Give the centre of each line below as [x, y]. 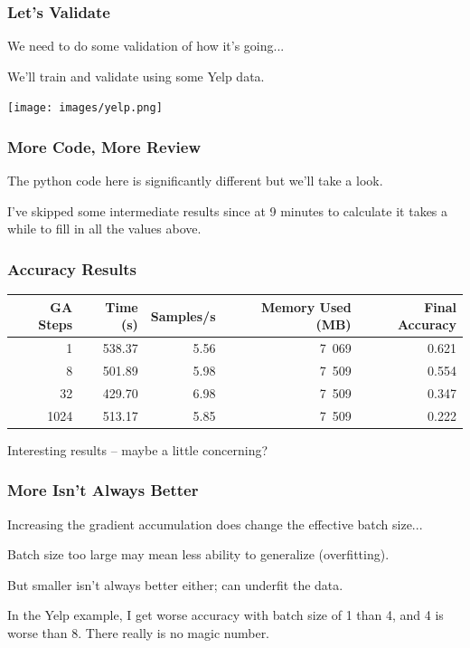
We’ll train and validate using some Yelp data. [136, 76]
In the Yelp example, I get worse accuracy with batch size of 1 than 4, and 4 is [226, 615]
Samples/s [183, 315]
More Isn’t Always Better [103, 490]
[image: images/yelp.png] [85, 108]
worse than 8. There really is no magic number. [139, 633]
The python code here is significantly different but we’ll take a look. [195, 181]
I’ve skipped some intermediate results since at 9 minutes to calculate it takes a [228, 210]
